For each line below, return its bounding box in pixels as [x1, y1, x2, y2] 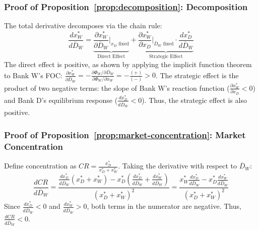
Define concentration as [4, 160, 77, 171]
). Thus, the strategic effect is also [142, 94, 247, 105]
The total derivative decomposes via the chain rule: [4, 20, 162, 31]
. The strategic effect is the [155, 70, 239, 80]
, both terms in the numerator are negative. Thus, [87, 201, 241, 211]
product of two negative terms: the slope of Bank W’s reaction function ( [4, 82, 230, 93]
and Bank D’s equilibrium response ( [4, 94, 118, 105]
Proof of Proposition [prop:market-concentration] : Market [4, 128, 246, 141]
